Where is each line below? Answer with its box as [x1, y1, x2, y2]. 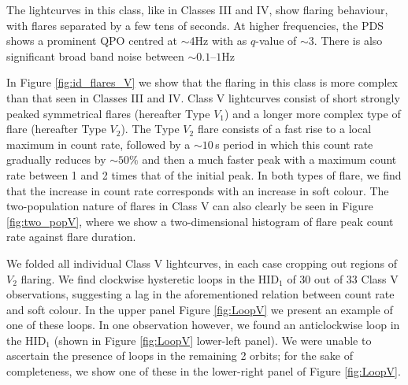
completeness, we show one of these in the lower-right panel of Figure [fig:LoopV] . [6, 363, 401, 379]
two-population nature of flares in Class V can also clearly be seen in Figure [6, 198, 373, 214]
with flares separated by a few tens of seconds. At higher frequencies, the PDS [6, 17, 384, 33]
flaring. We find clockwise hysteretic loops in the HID [20, 270, 280, 287]
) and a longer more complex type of [224, 105, 401, 121]
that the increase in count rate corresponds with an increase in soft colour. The [6, 182, 389, 198]
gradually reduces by [6, 151, 106, 168]
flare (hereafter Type [6, 120, 106, 137]
